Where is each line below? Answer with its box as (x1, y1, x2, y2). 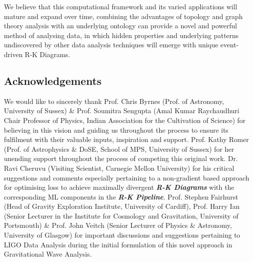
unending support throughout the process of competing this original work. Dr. (4, 153, 238, 163)
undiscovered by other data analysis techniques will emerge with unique (4, 40, 218, 50)
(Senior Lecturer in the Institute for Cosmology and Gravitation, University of (4, 210, 239, 221)
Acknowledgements (4, 73, 102, 88)
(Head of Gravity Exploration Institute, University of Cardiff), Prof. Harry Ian (4, 201, 240, 211)
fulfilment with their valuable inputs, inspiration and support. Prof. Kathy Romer (4, 134, 249, 144)
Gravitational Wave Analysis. (4, 249, 92, 259)
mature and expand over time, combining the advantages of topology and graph (4, 11, 243, 21)
